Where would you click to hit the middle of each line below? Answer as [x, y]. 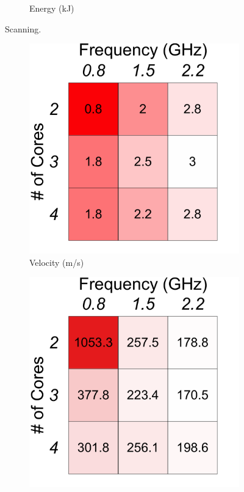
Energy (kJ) [52, 8]
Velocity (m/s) [57, 262]
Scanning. [23, 28]
